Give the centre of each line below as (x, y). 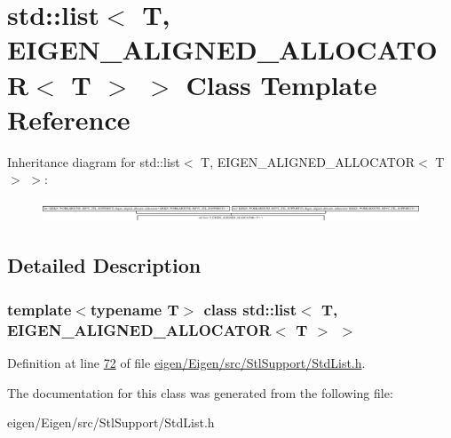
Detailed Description (104, 265)
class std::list (250, 309)
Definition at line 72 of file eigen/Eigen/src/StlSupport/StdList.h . (186, 362)
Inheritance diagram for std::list (94, 161)
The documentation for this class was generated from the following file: (200, 392)
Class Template (281, 84)
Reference (69, 119)
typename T (135, 309)
